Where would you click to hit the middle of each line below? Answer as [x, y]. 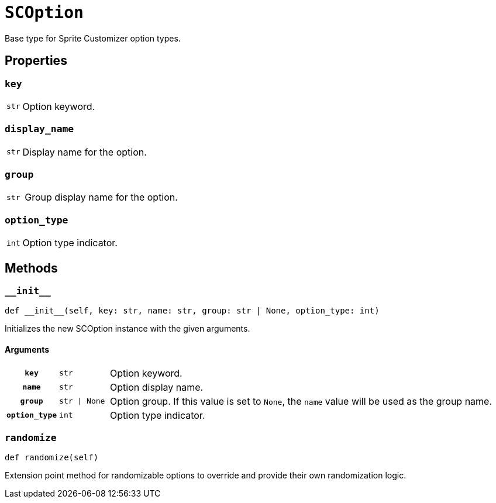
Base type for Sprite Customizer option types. [93, 38]
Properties [36, 61]
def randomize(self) [52, 458]
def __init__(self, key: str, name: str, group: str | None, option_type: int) [192, 311]
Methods [31, 268]
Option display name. [157, 387]
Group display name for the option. [101, 197]
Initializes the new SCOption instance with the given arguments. [128, 329]
